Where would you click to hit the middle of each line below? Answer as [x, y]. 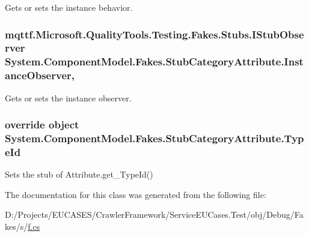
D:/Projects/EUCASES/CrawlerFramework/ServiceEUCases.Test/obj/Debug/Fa [154, 214]
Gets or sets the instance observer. [68, 97]
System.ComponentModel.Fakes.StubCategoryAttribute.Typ [154, 138]
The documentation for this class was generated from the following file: [136, 194]
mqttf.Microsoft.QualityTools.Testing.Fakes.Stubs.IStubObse [154, 34]
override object [42, 124]
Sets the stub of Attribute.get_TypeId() [79, 174]
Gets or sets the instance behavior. [69, 7]
